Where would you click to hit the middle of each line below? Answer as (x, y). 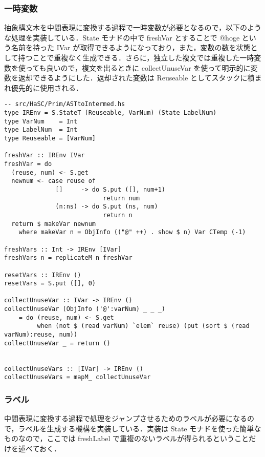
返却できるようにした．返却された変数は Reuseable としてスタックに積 (136, 78)
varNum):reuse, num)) (41, 335)
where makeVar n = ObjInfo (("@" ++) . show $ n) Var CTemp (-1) (132, 232)
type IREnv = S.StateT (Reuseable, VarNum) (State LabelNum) (111, 113)
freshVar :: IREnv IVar (45, 155)
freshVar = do (28, 164)
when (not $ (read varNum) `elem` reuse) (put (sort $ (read (143, 326)
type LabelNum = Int (41, 130)
